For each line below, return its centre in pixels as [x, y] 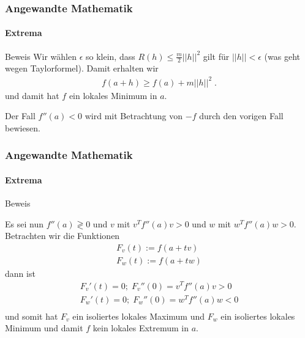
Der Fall [20, 116]
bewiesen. [23, 127]
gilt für [216, 56]
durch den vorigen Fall [241, 116]
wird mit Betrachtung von [134, 116]
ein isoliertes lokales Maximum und [139, 316]
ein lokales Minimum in [113, 95]
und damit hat [32, 95]
